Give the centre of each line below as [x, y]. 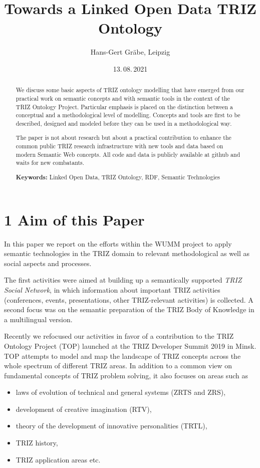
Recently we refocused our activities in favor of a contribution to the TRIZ [119, 336]
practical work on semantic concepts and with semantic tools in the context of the [123, 98]
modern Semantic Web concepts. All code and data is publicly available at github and [128, 154]
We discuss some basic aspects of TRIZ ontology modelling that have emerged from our [130, 90]
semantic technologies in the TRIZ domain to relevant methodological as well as [127, 253]
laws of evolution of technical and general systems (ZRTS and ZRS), [121, 392]
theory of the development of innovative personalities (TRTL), [111, 426]
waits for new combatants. [50, 163]
